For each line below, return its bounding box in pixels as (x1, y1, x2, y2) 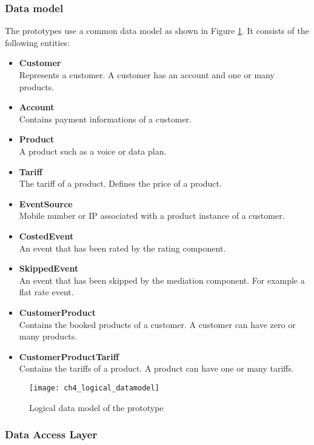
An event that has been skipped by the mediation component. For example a (19, 273, 305, 286)
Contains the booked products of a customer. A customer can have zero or (19, 318, 296, 330)
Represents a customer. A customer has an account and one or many (19, 69, 275, 81)
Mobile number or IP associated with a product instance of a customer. (19, 209, 285, 222)
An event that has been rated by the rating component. (19, 241, 226, 254)
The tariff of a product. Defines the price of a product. (19, 177, 222, 190)
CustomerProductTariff (19, 350, 119, 363)
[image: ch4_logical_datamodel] (29, 383, 159, 392)
